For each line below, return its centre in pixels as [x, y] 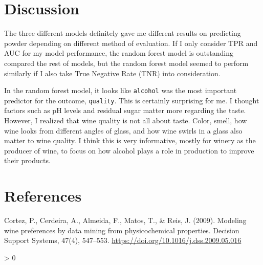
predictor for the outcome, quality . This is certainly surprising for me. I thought [132, 100]
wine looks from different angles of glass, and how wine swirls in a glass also [123, 130]
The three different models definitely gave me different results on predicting [123, 33]
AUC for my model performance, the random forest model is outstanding [119, 53]
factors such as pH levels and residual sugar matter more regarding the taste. [125, 110]
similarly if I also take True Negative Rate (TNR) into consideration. [112, 73]
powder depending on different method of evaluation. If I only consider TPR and [131, 43]
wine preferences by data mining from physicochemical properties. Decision [122, 230]
